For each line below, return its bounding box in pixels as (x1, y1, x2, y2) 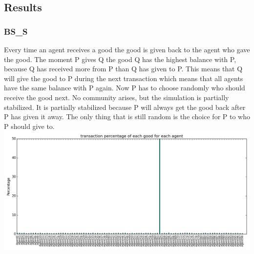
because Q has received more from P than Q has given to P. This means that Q (4, 63, 243, 74)
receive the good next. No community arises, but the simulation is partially (4, 92, 229, 102)
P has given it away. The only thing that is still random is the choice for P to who (4, 111, 250, 122)
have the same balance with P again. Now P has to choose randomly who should (4, 83, 245, 93)
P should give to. (4, 121, 55, 131)
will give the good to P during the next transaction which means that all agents (4, 73, 243, 83)
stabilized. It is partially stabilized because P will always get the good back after (4, 102, 246, 112)
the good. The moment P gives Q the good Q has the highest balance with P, (4, 54, 236, 64)
